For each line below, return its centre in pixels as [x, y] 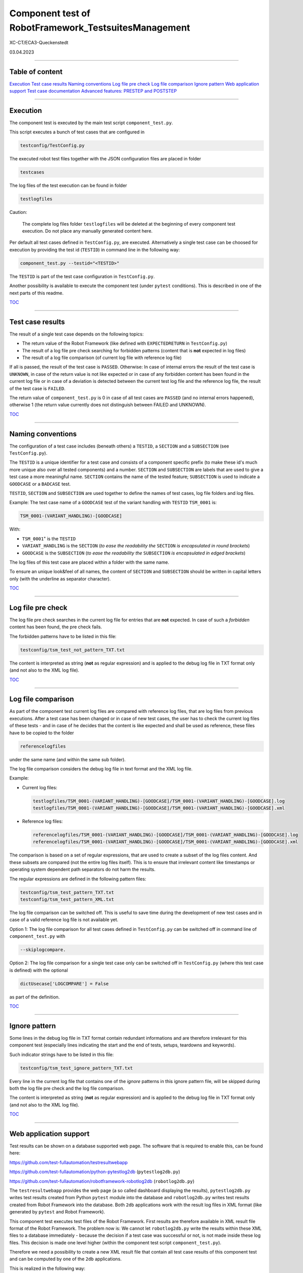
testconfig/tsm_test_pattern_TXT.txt [67, 892]
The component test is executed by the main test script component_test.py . [91, 123]
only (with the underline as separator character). [60, 578]
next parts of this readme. [36, 293]
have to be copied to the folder [42, 733]
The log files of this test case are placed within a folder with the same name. [89, 562]
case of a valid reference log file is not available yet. [64, 920]
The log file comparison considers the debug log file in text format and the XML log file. [101, 768]
